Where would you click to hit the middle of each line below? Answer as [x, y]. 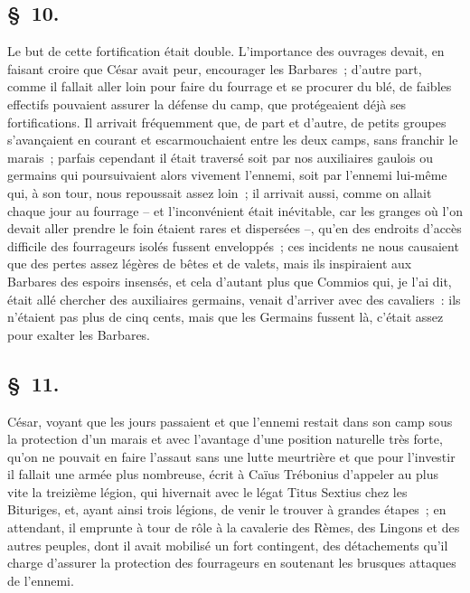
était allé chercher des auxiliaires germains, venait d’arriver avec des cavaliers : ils [234, 299]
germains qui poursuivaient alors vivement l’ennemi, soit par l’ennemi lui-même [227, 175]
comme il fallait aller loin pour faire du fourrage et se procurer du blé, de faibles [230, 86]
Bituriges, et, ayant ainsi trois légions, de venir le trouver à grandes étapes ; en [227, 509]
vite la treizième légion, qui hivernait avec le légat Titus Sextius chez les [207, 491]
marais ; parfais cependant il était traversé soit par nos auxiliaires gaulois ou [220, 157]
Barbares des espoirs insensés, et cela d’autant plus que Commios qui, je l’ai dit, [230, 281]
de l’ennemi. [41, 580]
